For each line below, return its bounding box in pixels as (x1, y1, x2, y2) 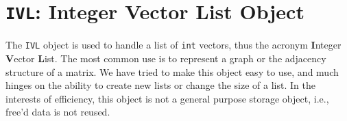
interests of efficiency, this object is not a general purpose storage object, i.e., (5, 91, 329, 105)
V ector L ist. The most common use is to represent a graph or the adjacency (5, 51, 326, 65)
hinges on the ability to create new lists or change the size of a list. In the (5, 78, 315, 92)
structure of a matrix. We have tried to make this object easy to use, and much (5, 64, 339, 79)
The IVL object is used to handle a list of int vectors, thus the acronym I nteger (5, 38, 342, 52)
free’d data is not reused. (5, 105, 110, 119)
